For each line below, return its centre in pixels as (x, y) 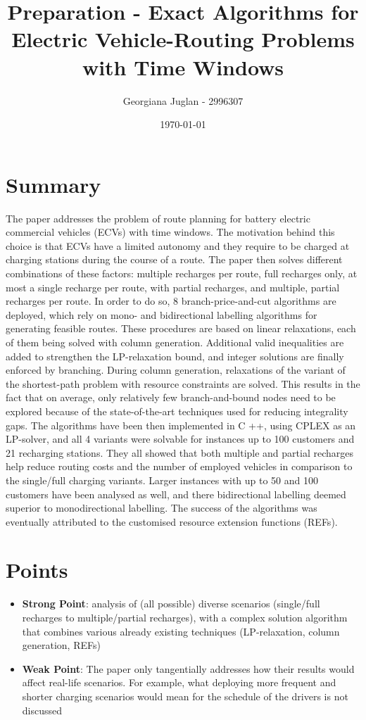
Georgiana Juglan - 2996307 (183, 100)
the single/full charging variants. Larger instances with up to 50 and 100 (162, 480)
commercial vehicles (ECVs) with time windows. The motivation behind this (170, 232)
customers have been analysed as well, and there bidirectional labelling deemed (176, 494)
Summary (53, 184)
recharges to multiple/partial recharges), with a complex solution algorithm (185, 617)
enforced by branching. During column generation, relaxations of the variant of (176, 370)
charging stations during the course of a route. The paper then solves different (174, 259)
